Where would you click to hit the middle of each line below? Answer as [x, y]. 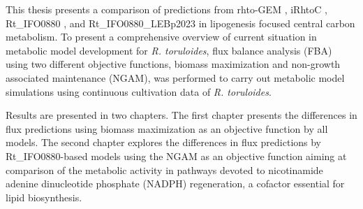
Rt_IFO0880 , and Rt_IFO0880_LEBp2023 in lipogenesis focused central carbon [180, 23]
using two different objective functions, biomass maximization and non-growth [173, 64]
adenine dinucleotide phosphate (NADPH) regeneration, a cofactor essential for [175, 183]
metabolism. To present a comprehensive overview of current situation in [161, 37]
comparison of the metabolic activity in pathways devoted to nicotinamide [164, 170]
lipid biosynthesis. [44, 197]
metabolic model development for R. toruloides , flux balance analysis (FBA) [169, 50]
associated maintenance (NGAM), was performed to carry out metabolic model [175, 77]
